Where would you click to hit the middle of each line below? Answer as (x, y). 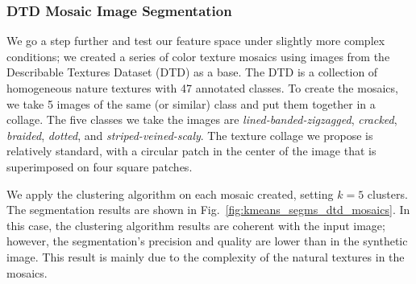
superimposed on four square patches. (100, 166)
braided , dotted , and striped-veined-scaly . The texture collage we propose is (190, 135)
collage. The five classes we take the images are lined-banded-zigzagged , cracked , (202, 119)
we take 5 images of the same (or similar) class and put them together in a (191, 103)
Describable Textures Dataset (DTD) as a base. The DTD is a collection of (192, 72)
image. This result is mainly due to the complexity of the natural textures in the (206, 256)
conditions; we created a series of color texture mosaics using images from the (198, 56)
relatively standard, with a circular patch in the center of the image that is (191, 151)
